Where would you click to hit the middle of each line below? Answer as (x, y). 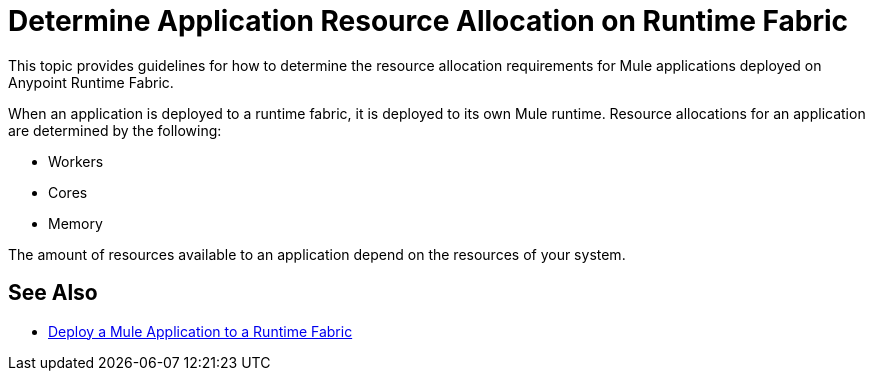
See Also (53, 293)
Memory (75, 223)
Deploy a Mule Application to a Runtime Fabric (200, 331)
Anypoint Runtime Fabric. (91, 82)
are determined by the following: (115, 130)
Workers (76, 161)
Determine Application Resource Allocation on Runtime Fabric (428, 21)
